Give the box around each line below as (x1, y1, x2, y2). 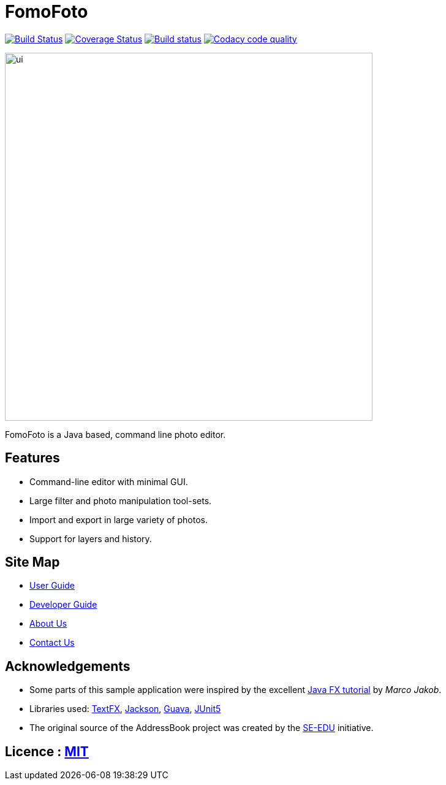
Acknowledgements (5, 658, 130, 674)
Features (5, 450, 60, 466)
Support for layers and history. (29, 533, 152, 544)
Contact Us (29, 637, 75, 648)
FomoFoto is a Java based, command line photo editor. (5, 429, 226, 440)
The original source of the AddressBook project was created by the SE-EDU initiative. (29, 722, 374, 733)
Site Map (5, 554, 60, 570)
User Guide (29, 580, 75, 591)
